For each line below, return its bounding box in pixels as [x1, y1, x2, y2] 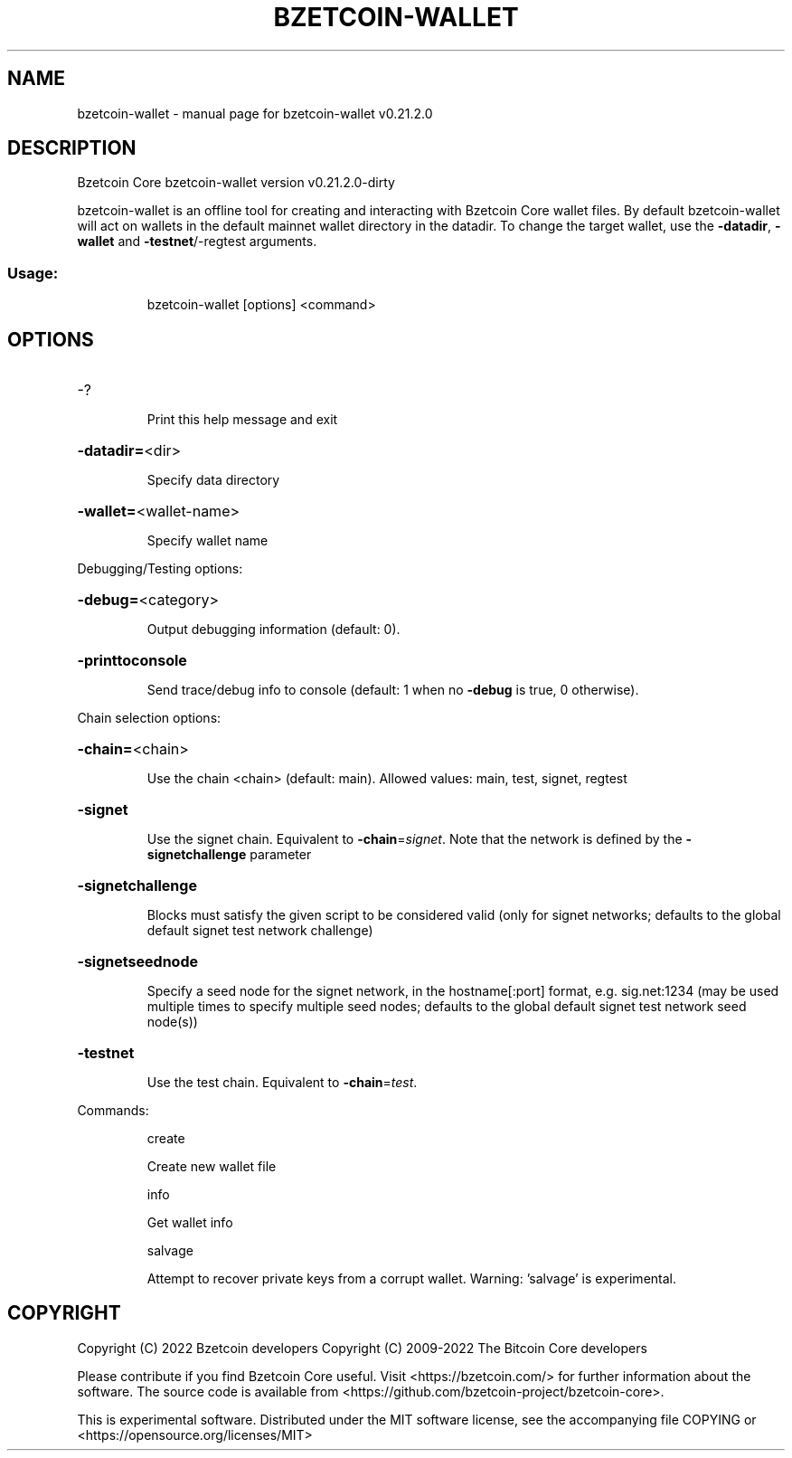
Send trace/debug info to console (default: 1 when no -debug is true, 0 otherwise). [146, 682, 639, 698]
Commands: [77, 1103, 149, 1119]
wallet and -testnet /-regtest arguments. [77, 233, 317, 250]
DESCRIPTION [7, 137, 137, 160]
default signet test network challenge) [146, 923, 373, 939]
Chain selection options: [77, 710, 222, 726]
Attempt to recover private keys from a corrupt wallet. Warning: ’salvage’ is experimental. [146, 1271, 676, 1287]
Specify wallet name [146, 533, 269, 549]
